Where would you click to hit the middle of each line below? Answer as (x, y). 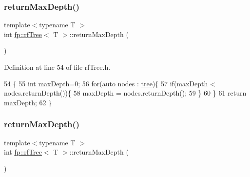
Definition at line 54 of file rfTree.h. (57, 67)
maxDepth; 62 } (28, 102)
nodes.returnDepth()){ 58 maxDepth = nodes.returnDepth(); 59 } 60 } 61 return (125, 93)
